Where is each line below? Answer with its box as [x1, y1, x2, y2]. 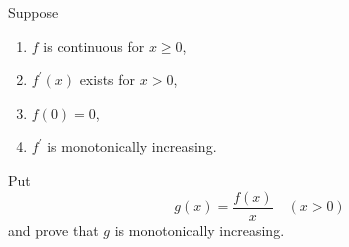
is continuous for [43, 35, 145, 56]
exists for [79, 69, 136, 90]
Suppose [8, 2, 59, 22]
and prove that [8, 219, 99, 240]
